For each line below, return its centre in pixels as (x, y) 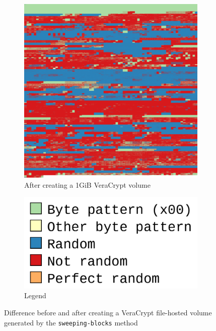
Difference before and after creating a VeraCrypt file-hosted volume (108, 312)
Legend (35, 295)
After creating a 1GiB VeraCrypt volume (87, 184)
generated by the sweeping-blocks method (71, 322)
